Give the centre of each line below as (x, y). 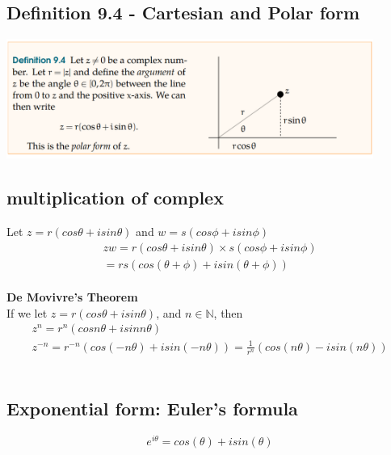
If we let (27, 312)
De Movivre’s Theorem (72, 297)
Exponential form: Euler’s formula (152, 408)
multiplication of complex (115, 198)
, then (228, 312)
